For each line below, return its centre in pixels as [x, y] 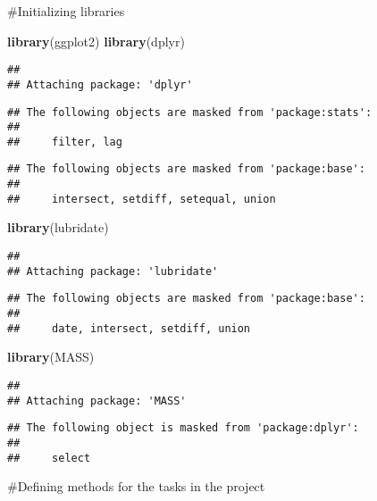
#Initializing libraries [66, 11]
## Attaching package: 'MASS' [97, 401]
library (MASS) [51, 357]
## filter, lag [65, 142]
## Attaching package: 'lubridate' [113, 271]
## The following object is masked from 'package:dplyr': [183, 428]
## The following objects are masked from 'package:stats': [190, 112]
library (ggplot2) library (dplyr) [96, 41]
